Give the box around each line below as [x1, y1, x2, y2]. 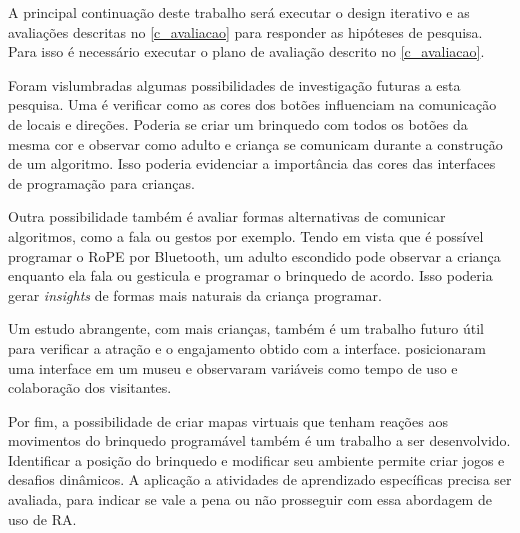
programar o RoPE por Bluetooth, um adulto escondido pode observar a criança [8, 245, 501, 266]
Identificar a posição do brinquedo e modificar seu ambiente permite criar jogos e [8, 449, 505, 470]
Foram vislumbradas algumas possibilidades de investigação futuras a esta [8, 74, 461, 95]
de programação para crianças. [8, 172, 195, 193]
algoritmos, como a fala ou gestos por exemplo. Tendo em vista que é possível [8, 225, 484, 246]
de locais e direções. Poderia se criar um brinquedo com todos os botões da [8, 113, 468, 134]
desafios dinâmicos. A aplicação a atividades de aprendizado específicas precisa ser [8, 469, 512, 490]
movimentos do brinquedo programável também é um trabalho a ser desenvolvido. [8, 430, 511, 451]
